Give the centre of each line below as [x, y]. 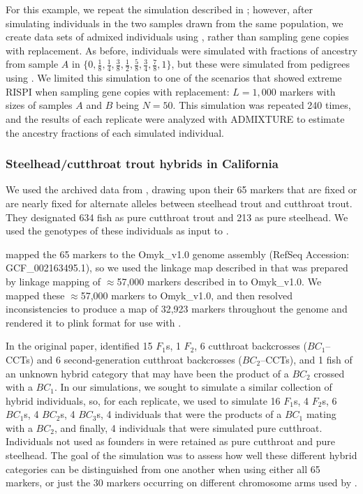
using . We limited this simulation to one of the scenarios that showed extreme [174, 78]
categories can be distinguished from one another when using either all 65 [163, 469]
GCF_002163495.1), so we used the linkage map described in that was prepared [177, 268]
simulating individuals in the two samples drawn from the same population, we [175, 23]
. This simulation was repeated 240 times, [262, 105]
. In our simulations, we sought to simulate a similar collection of [193, 387]
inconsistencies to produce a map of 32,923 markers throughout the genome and [177, 309]
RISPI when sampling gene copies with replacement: [118, 91]
